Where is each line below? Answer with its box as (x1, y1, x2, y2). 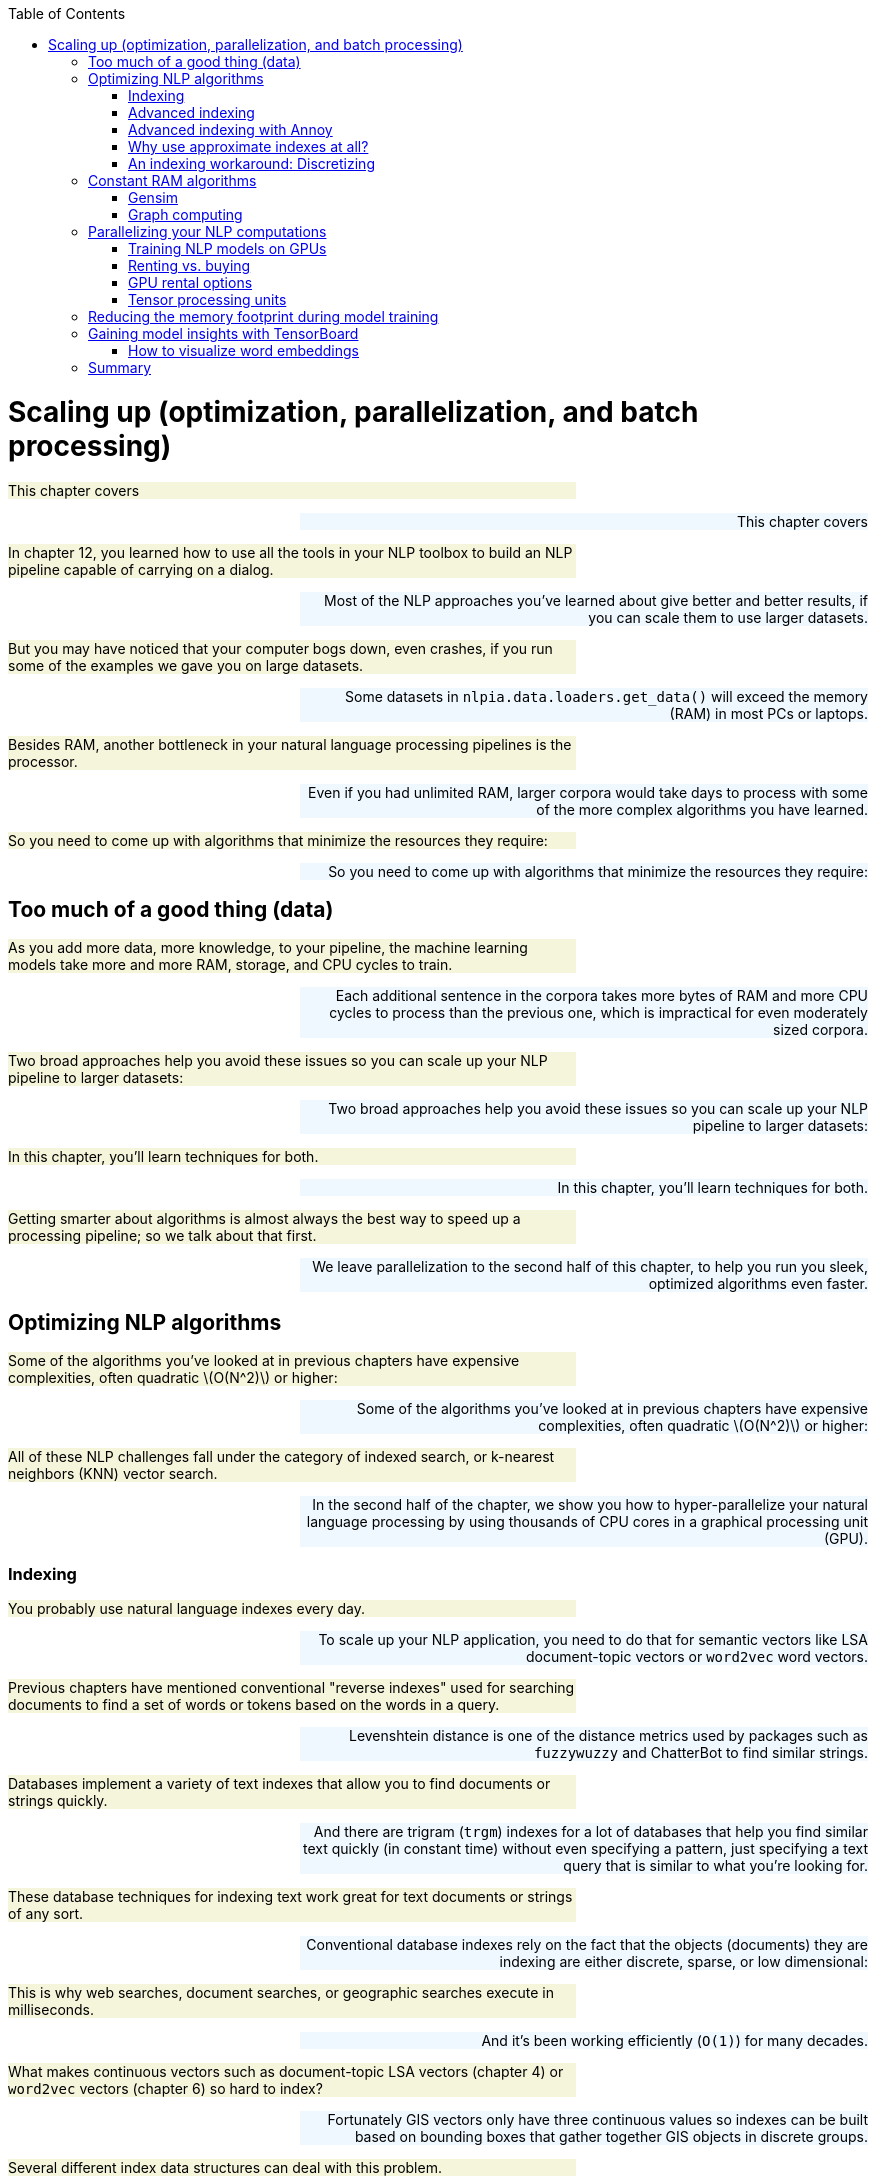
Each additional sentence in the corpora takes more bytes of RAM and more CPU (335, 987, 868, 1005)
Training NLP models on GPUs (128, 240, 327, 257)
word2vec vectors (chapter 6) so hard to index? (8, 2079, 323, 2097)
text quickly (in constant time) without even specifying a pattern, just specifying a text (303, 1839, 868, 1857)
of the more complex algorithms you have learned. (536, 800, 868, 818)
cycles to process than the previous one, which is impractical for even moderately (329, 1004, 868, 1022)
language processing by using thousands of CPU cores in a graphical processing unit (306, 1513, 868, 1531)
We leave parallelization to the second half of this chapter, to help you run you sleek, (312, 1258, 868, 1276)
